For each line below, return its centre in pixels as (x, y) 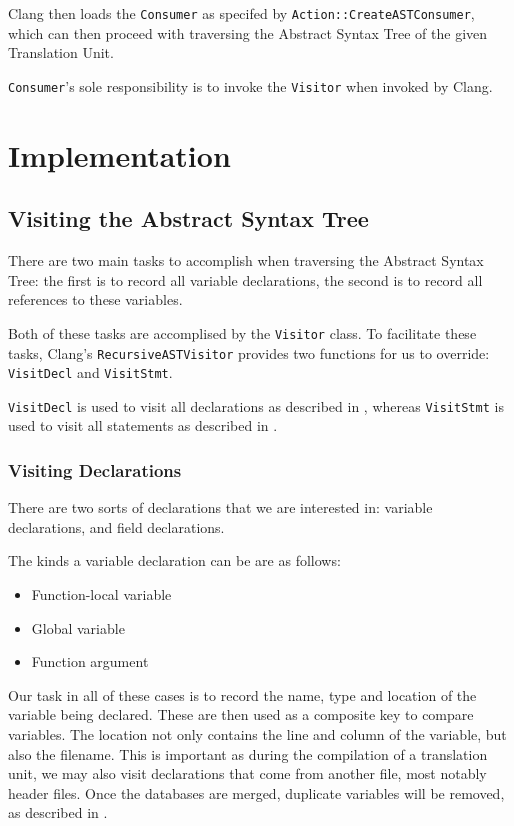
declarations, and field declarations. (116, 526)
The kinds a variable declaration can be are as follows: (174, 560)
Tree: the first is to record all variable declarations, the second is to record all (245, 279)
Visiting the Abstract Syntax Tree (188, 218)
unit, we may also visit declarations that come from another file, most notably (247, 773)
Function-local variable (101, 594)
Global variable (78, 627)
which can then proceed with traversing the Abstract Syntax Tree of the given (248, 32)
